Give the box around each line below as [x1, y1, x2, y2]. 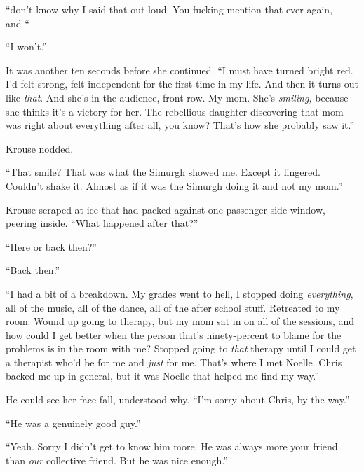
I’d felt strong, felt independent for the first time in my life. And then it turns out [6, 76, 358, 91]
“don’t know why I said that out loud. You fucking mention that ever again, [6, 2, 333, 16]
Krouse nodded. [6, 141, 74, 155]
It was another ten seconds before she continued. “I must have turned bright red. [6, 62, 353, 77]
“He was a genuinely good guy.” [6, 415, 141, 430]
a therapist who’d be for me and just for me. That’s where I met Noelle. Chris [6, 354, 342, 369]
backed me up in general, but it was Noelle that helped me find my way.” [6, 368, 319, 383]
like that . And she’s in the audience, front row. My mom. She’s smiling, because [6, 90, 349, 104]
